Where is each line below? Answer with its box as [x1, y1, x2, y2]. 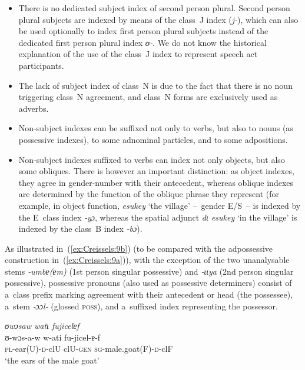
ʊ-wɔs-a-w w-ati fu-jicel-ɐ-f [5, 331, 101, 343]
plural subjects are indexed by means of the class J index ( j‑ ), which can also [18, 13, 299, 25]
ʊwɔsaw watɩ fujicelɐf [5, 319, 79, 332]
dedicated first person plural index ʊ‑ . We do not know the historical [18, 36, 267, 48]
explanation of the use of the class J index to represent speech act [18, 48, 258, 60]
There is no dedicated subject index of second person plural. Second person [18, 2, 290, 14]
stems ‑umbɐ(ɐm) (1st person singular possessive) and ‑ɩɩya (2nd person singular [5, 265, 294, 277]
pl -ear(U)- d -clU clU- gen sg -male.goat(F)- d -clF [5, 342, 173, 355]
